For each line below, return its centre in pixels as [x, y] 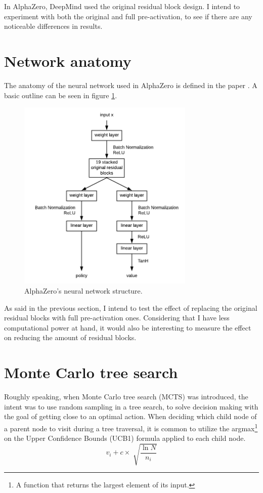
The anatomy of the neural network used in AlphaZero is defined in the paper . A [131, 85]
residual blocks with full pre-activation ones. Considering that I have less [117, 318]
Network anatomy [68, 60]
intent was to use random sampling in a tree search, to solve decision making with [131, 406]
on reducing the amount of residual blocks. [70, 337]
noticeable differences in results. [53, 26]
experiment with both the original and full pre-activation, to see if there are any [128, 16]
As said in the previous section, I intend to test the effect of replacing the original [131, 307]
